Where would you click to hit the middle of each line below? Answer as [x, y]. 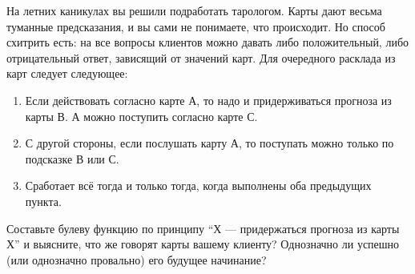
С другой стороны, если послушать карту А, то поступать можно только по [210, 143]
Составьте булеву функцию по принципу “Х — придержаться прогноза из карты [203, 228]
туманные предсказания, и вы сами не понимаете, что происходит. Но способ [196, 26]
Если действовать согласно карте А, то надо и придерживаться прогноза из [208, 100]
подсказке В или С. [72, 158]
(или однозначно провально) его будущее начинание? [137, 259]
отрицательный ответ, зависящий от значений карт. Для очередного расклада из [201, 57]
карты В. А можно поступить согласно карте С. [141, 116]
